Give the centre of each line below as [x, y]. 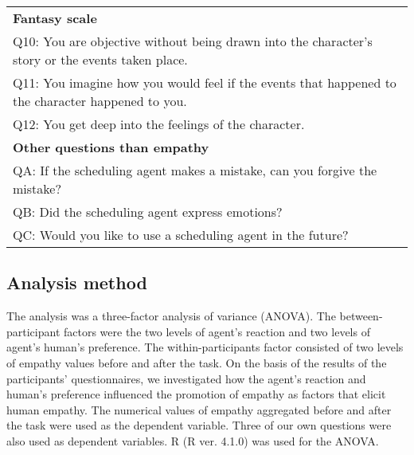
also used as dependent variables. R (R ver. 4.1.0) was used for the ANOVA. [193, 440]
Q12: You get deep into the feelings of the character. [159, 124]
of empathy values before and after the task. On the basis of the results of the [197, 362]
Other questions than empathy [111, 147]
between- [361, 316]
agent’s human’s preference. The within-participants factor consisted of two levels [205, 347]
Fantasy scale [55, 18]
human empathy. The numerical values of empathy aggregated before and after [199, 409]
